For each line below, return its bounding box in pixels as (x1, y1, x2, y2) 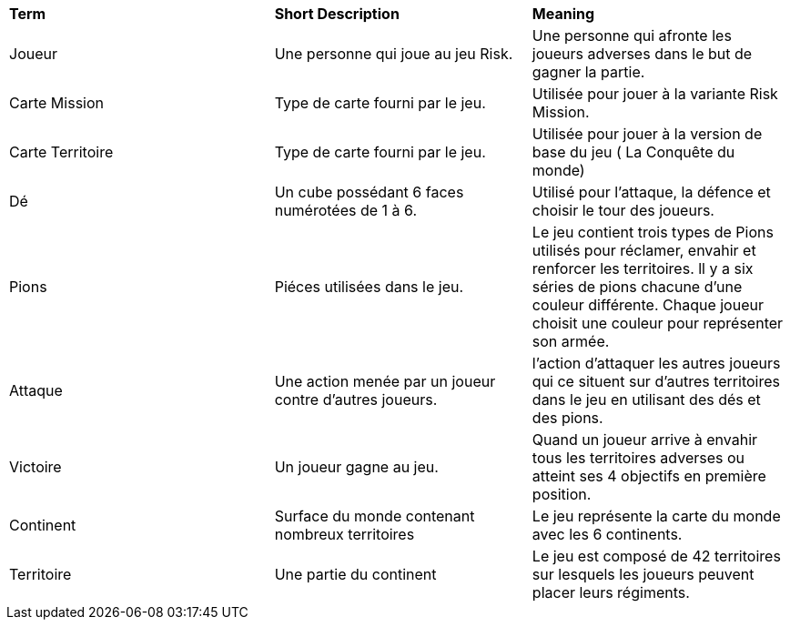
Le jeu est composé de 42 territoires (532, 547, 781, 565)
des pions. (532, 409, 603, 427)
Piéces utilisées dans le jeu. (274, 278, 464, 296)
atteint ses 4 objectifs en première (532, 467, 766, 485)
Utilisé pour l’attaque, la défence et (532, 183, 771, 201)
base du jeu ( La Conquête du (532, 143, 735, 161)
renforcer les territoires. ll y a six (532, 259, 754, 278)
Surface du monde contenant (274, 507, 475, 525)
